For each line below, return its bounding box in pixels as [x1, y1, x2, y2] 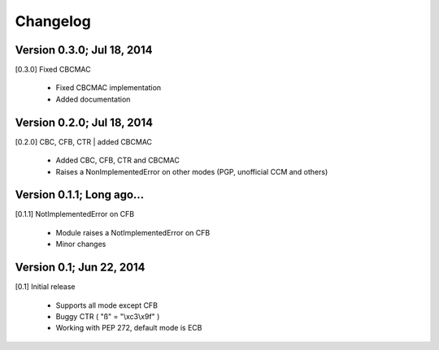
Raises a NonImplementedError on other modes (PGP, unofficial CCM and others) [55, 166, 328, 176]
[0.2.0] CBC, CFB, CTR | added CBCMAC [15, 136, 153, 146]
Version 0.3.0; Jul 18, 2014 [15, 43, 154, 57]
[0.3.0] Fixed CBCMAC [15, 65, 91, 75]
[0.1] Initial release [15, 282, 76, 292]
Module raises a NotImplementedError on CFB [55, 227, 211, 237]
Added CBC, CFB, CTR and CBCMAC [55, 155, 180, 166]
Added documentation [55, 94, 131, 104]
